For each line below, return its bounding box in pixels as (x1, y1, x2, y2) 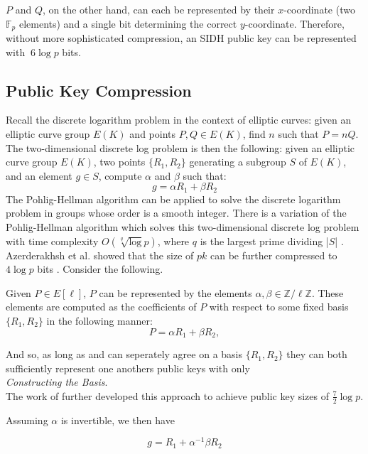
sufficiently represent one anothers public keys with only (6, 360, 250, 375)
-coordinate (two (283, 2, 355, 16)
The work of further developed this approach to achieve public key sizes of (6, 388, 329, 403)
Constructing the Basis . (6, 374, 108, 389)
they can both (286, 347, 347, 362)
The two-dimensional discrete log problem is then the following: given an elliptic (6, 140, 355, 155)
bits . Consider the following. (37, 261, 163, 276)
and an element (6, 168, 72, 183)
